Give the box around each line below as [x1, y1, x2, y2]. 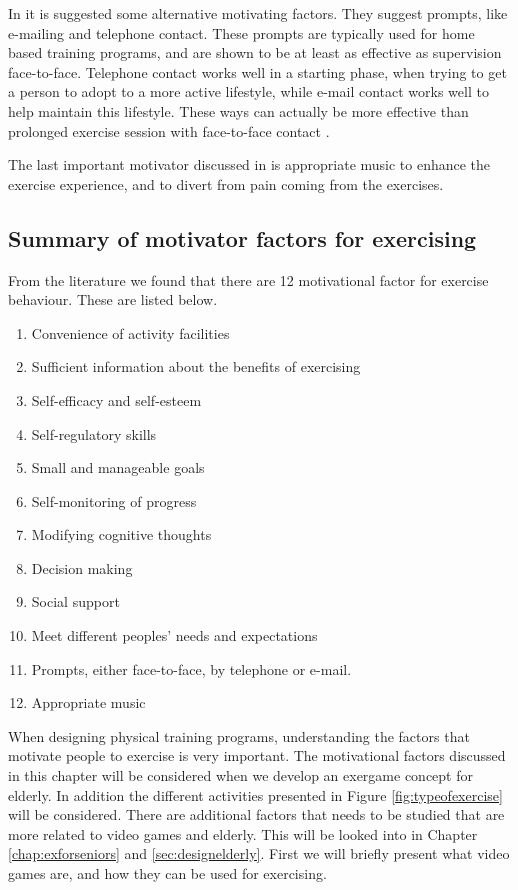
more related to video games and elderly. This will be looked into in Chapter [8, 823, 478, 844]
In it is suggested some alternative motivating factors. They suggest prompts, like [8, 3, 508, 23]
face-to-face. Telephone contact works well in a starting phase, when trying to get [8, 61, 507, 82]
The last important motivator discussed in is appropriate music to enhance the [8, 154, 491, 175]
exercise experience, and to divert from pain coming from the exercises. [8, 173, 444, 194]
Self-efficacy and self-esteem [31, 389, 202, 410]
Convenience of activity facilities [31, 322, 230, 343]
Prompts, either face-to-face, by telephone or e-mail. [31, 658, 352, 679]
